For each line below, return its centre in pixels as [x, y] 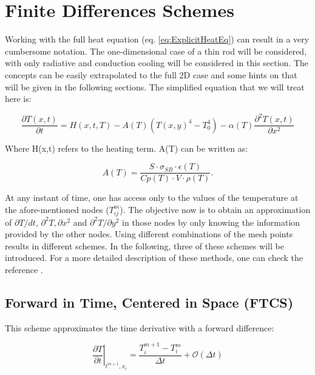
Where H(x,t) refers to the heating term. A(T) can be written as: [127, 148]
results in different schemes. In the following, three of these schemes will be [144, 245]
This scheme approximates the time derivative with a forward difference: [140, 327]
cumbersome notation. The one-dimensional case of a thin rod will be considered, [156, 51]
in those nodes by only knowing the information [211, 222]
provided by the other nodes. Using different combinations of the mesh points [149, 234]
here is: [18, 99]
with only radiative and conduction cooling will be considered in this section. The [157, 63]
